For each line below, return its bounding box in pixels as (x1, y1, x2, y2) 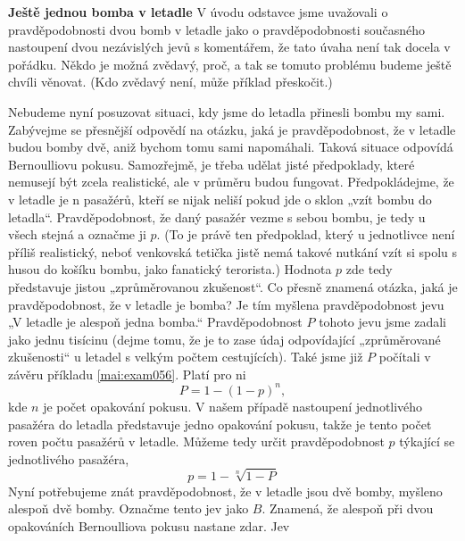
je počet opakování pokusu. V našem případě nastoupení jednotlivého (43, 396, 423, 415)
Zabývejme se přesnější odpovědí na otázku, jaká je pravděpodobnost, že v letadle (8, 120, 456, 138)
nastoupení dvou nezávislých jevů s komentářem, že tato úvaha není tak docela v (8, 37, 451, 56)
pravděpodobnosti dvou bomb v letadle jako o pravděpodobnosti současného (8, 20, 426, 38)
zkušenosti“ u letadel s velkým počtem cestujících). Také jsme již (8, 347, 363, 366)
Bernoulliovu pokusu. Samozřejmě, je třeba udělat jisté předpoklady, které (8, 154, 415, 173)
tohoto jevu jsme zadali (319, 312, 446, 331)
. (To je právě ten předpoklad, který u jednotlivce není (156, 225, 455, 244)
